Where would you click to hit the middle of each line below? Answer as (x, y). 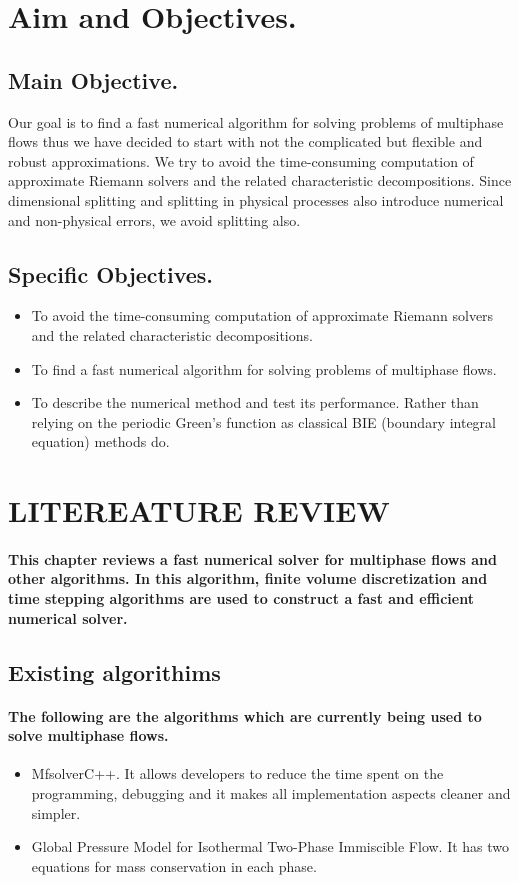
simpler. (56, 812)
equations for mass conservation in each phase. (174, 865)
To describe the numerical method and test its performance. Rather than (255, 402)
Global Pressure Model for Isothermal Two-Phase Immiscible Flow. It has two (270, 846)
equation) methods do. (100, 441)
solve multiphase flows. (88, 735)
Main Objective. (93, 79)
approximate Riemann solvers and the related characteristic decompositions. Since (260, 180)
